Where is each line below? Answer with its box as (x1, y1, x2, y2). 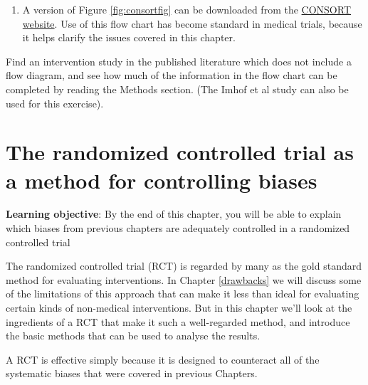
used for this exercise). (6, 95, 104, 110)
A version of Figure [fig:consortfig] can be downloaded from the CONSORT (22, 2, 352, 16)
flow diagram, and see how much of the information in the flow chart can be (6, 68, 337, 83)
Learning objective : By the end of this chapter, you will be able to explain (6, 206, 342, 221)
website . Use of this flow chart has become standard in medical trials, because (22, 16, 362, 31)
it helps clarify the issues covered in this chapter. (22, 30, 236, 45)
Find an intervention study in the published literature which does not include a (6, 53, 352, 68)
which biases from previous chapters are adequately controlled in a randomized (6, 221, 350, 236)
